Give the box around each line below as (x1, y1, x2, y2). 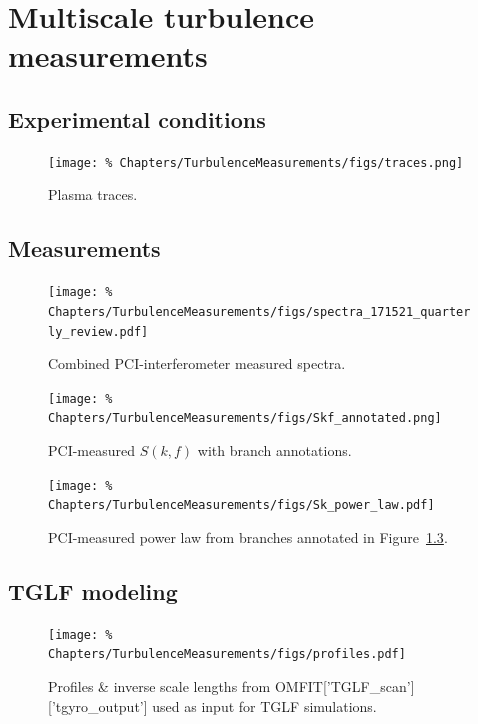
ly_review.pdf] (48, 324, 149, 339)
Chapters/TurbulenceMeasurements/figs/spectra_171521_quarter (48, 304, 471, 319)
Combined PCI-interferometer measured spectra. (48, 353, 346, 374)
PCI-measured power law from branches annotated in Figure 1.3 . (48, 527, 448, 547)
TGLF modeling (8, 575, 178, 606)
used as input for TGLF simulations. (152, 695, 377, 716)
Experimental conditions (8, 103, 266, 134)
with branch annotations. (197, 440, 352, 461)
